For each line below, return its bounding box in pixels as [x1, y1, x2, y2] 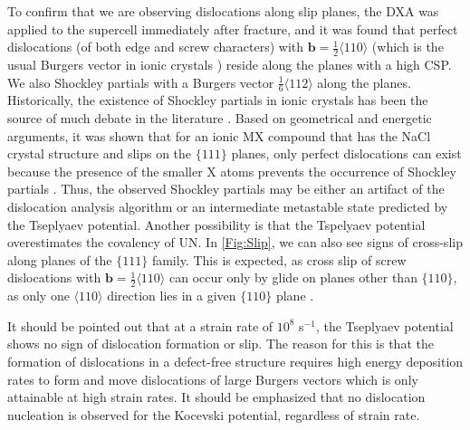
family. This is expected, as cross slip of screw [151, 250, 407, 269]
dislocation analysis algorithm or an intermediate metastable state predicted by [7, 197, 448, 215]
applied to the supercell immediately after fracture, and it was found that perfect [7, 19, 458, 38]
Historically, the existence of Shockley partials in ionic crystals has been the [7, 91, 428, 110]
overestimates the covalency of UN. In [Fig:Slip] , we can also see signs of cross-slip [7, 233, 463, 252]
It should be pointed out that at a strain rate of [7, 316, 273, 335]
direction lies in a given [107, 286, 236, 305]
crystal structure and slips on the [7, 144, 192, 163]
